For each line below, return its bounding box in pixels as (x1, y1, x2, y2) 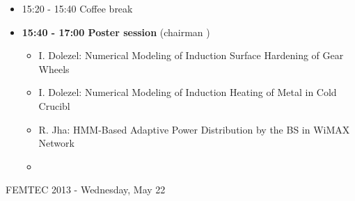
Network (38, 136, 74, 150)
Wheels (38, 61, 70, 76)
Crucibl (38, 98, 70, 113)
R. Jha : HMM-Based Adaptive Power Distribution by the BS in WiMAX (38, 122, 350, 136)
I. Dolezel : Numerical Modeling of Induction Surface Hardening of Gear (38, 48, 344, 63)
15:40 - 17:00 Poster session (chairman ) (22, 24, 210, 39)
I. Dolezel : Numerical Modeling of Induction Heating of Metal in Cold (38, 85, 337, 99)
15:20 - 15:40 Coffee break (22, 1, 133, 15)
